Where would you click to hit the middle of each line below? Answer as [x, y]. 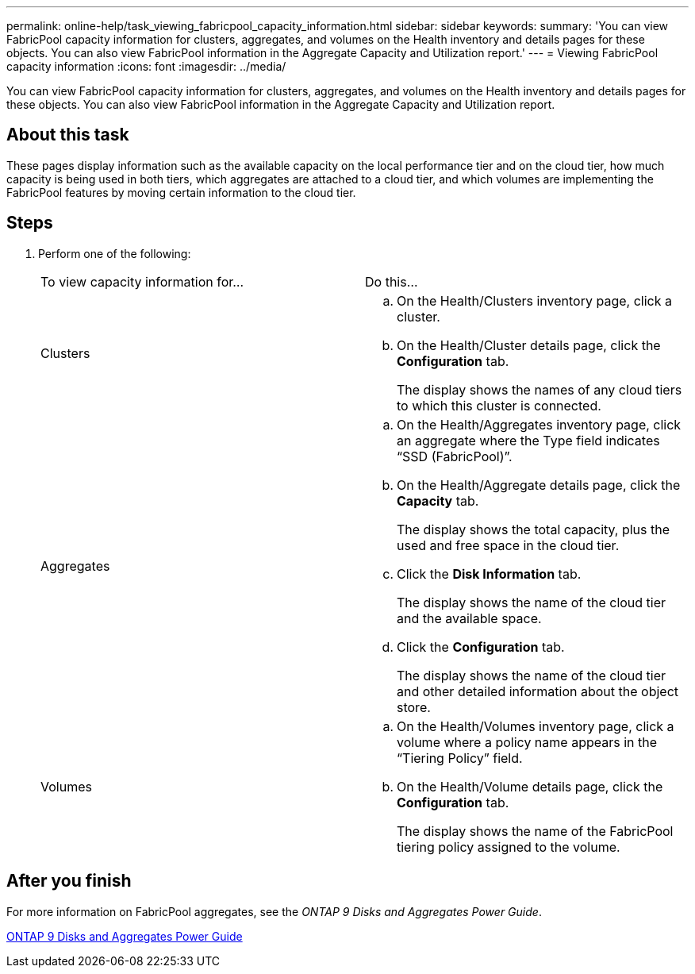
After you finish [69, 881]
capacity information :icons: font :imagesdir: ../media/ [146, 66]
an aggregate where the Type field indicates [528, 440]
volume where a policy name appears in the [527, 742]
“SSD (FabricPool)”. [455, 456]
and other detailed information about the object [538, 691]
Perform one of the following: [115, 253]
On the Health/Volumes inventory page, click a [536, 726]
